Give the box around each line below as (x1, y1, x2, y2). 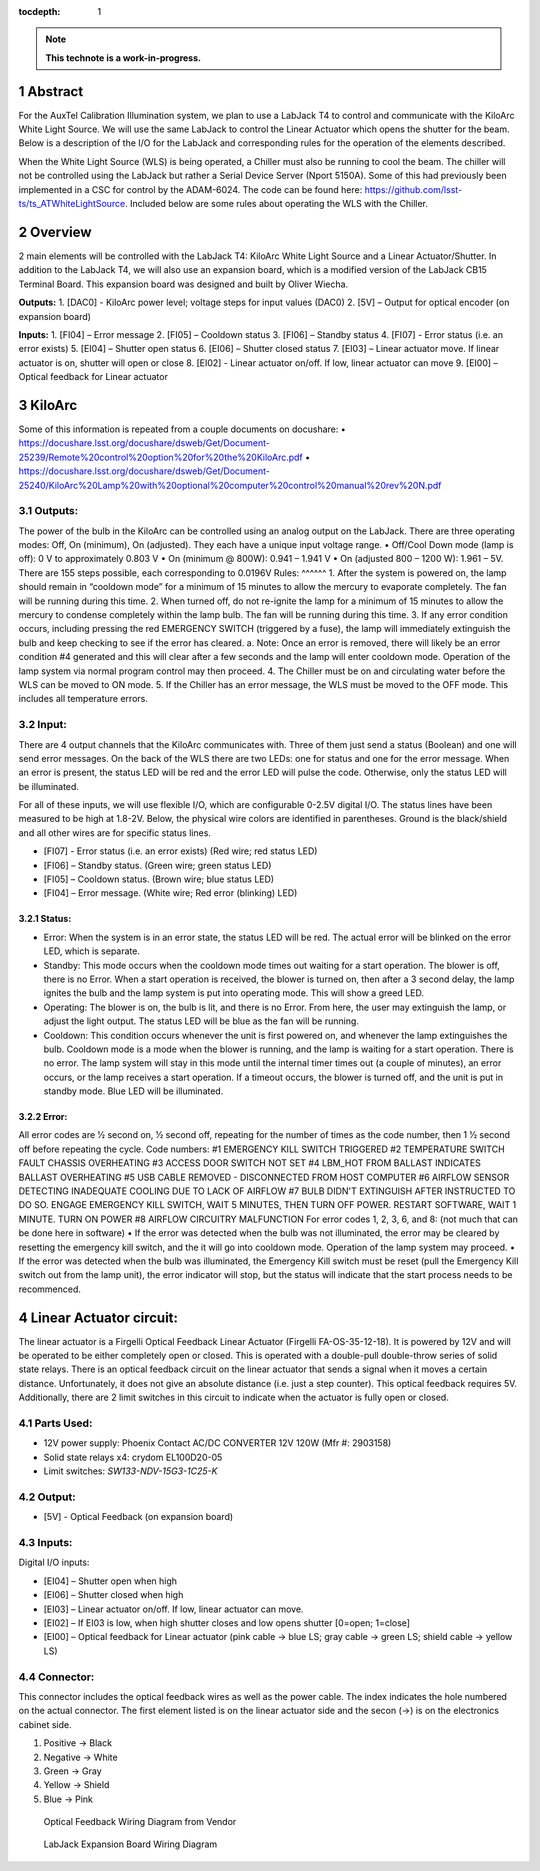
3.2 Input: (18, 718, 67, 732)
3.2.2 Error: (18, 1111, 68, 1123)
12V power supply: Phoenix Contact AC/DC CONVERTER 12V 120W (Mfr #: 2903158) (43, 1437, 392, 1449)
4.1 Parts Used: (18, 1416, 93, 1430)
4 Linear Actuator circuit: (18, 1309, 179, 1326)
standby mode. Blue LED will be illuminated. (43, 1085, 224, 1097)
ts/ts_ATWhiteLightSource (18, 198, 126, 210)
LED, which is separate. (43, 945, 140, 957)
